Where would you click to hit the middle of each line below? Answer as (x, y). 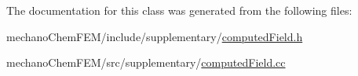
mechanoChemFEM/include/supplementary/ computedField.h (155, 36)
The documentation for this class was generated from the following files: (179, 10)
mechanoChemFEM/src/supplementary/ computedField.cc (146, 62)
